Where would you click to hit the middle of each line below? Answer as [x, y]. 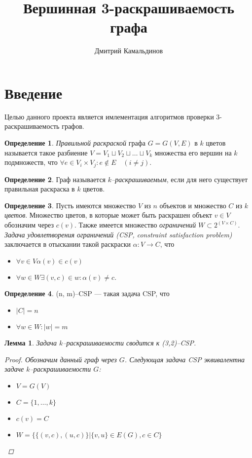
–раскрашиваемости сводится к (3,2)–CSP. [129, 343]
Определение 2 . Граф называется [55, 179]
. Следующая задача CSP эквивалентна [185, 359]
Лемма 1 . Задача [31, 343]
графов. [73, 126]
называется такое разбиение [46, 152]
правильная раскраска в [40, 189]
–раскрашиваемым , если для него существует [180, 179]
